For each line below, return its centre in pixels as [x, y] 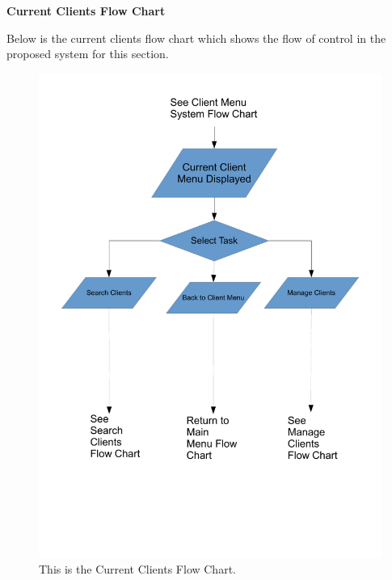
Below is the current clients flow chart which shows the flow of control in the [196, 38]
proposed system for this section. [88, 54]
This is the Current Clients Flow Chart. [137, 569]
